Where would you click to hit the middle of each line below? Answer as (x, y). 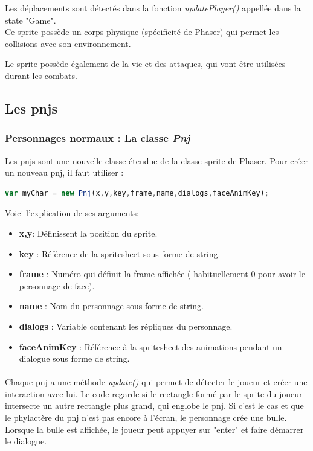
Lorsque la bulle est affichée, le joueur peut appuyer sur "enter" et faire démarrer (154, 429)
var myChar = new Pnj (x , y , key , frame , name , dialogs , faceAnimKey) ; (137, 193)
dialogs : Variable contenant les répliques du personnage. (126, 326)
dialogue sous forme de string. (74, 358)
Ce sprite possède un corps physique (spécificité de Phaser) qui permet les (142, 32)
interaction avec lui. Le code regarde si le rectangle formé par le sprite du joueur (154, 393)
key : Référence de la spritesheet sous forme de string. (120, 253)
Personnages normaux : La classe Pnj (98, 138)
